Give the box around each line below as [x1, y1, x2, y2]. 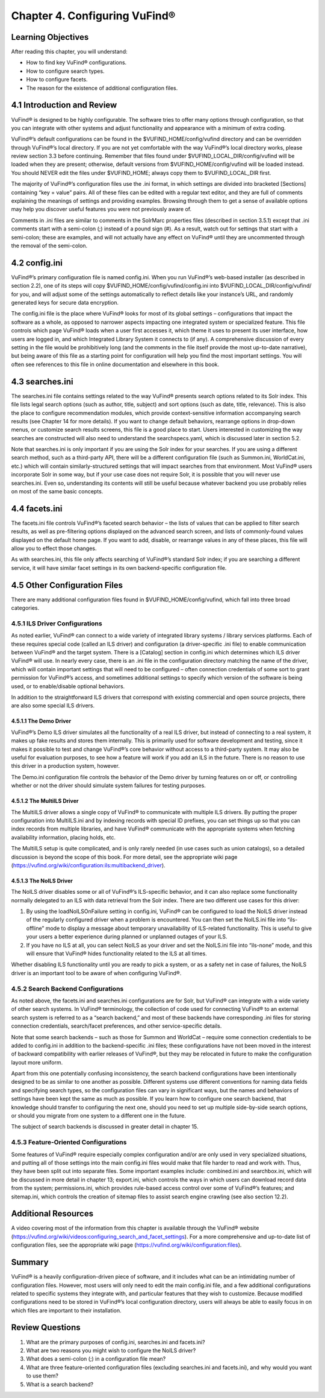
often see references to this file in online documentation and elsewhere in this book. [11, 361, 220, 368]
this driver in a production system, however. [11, 762, 120, 770]
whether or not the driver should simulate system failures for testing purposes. [11, 782, 206, 789]
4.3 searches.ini [11, 376, 73, 387]
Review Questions [11, 1323, 81, 1333]
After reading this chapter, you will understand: [11, 48, 128, 55]
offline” [26, 925, 45, 932]
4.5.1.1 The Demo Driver [11, 718, 72, 725]
